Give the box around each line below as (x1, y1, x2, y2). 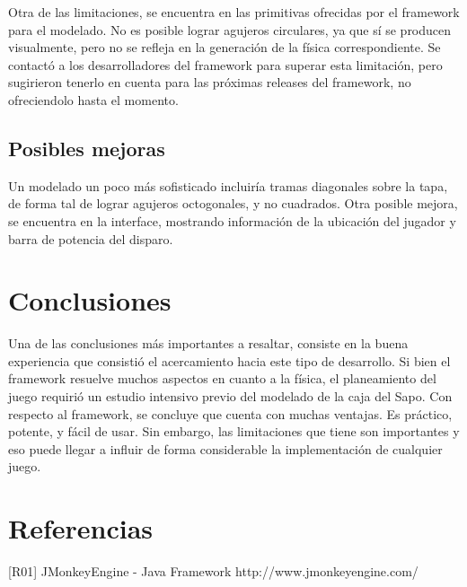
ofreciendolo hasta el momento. (8, 90, 179, 109)
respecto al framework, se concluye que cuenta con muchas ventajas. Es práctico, (8, 404, 453, 423)
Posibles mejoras (8, 134, 165, 162)
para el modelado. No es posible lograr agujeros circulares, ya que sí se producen (8, 20, 452, 39)
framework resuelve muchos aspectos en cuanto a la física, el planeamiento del (8, 369, 436, 388)
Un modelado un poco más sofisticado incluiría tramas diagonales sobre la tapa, (8, 176, 448, 195)
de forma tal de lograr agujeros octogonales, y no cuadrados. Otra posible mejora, (8, 194, 458, 213)
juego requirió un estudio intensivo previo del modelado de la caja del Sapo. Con (8, 387, 453, 406)
